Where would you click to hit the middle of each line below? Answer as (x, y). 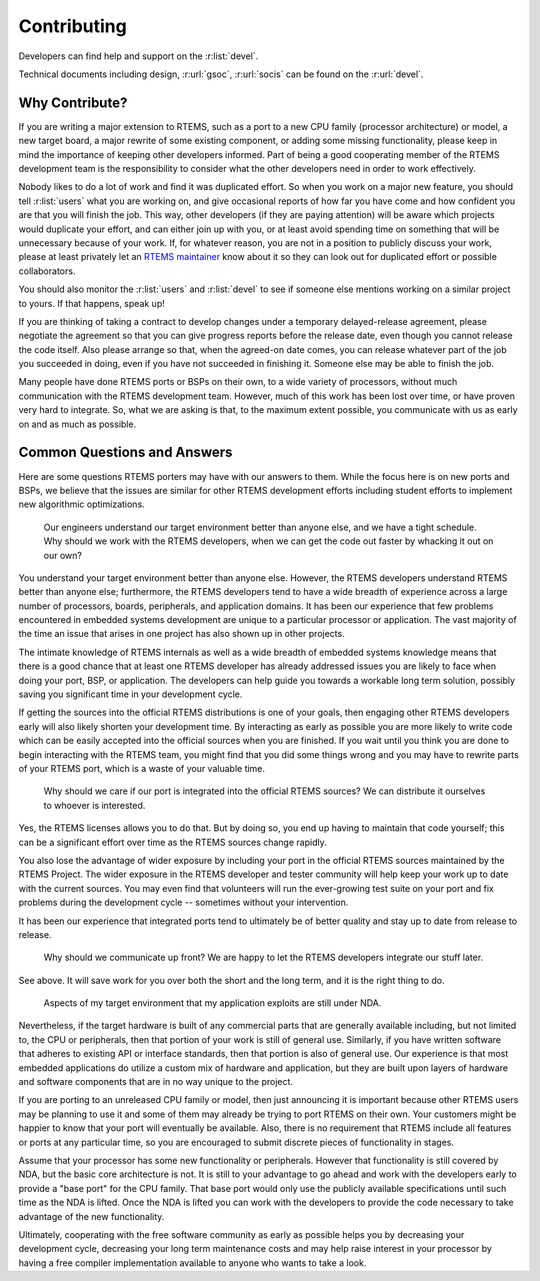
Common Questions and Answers (125, 452)
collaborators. (47, 271)
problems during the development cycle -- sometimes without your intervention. (183, 902)
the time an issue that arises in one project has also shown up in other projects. (181, 634)
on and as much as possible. (77, 424)
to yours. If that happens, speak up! (91, 303)
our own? (62, 555)
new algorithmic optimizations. (81, 504)
